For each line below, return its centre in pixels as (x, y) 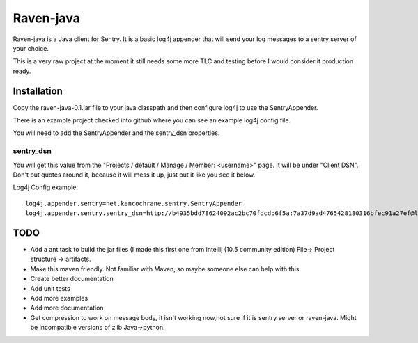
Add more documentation (67, 308)
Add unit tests (51, 288)
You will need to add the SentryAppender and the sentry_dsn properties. (116, 133)
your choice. (31, 48)
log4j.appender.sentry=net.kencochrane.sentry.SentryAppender (134, 203)
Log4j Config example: (46, 187)
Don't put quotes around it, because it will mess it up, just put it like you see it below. (134, 175)
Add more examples (59, 298)
